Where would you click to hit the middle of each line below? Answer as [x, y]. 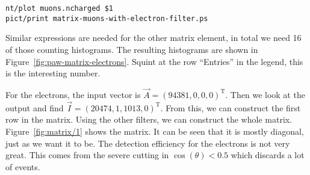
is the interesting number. [53, 73]
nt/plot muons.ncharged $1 [59, 8]
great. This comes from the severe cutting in [87, 155]
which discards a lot [268, 155]
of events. [23, 166]
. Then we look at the [265, 94]
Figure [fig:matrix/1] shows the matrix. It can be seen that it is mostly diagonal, [155, 131]
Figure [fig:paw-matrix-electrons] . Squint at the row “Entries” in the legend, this [154, 61]
